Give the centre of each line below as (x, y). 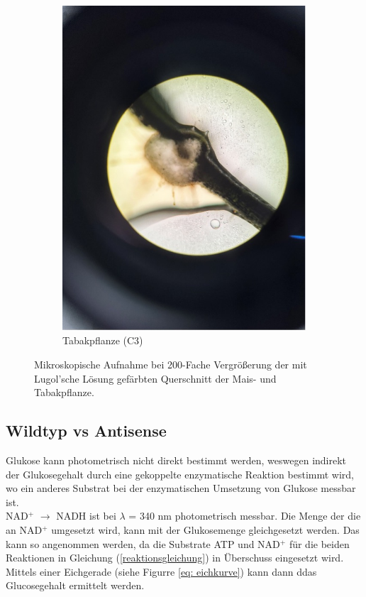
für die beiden (319, 543)
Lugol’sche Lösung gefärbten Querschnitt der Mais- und (155, 378)
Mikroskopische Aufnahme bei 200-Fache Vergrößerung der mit (171, 365)
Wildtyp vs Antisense (86, 431)
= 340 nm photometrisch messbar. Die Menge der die (245, 516)
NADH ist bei (86, 516)
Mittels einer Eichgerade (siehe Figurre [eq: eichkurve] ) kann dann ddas (161, 571)
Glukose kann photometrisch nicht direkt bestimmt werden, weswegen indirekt (176, 460)
